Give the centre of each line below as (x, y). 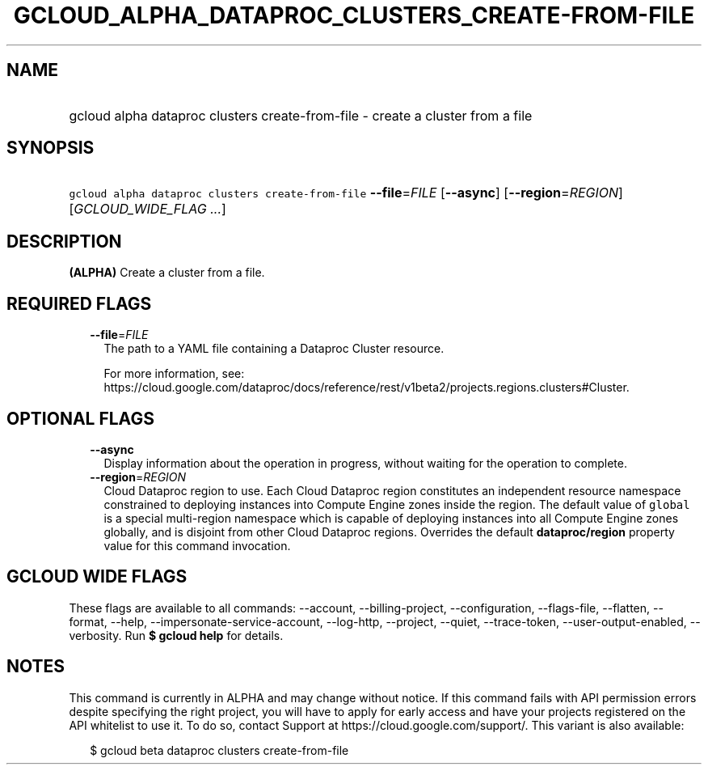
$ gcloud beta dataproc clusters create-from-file (219, 750)
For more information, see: (174, 374)
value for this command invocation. (197, 545)
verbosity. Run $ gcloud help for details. (176, 635)
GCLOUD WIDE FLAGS (97, 577)
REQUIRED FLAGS (79, 303)
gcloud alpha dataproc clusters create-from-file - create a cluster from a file (301, 115)
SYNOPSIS (51, 148)
